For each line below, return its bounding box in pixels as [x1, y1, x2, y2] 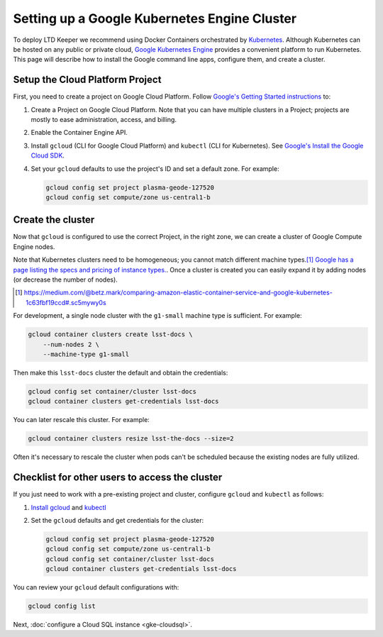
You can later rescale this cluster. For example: [13, 416, 150, 424]
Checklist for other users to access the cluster [13, 472, 223, 484]
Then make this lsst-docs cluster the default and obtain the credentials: [13, 368, 228, 377]
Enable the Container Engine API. [30, 128, 128, 137]
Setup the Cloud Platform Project [13, 74, 162, 86]
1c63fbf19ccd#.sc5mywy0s [26, 298, 106, 306]
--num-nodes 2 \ [43, 340, 99, 348]
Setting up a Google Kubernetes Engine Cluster [13, 11, 297, 26]
